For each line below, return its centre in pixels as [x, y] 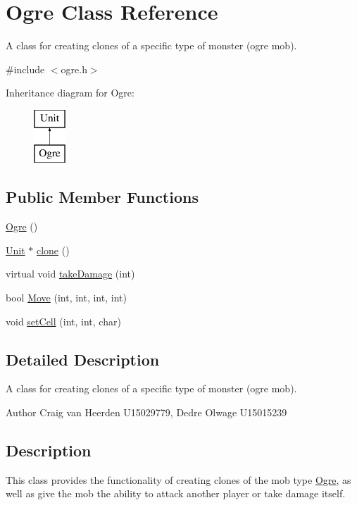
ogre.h [74, 69]
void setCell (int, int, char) [63, 321]
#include [25, 69]
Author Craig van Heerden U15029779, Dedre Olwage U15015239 [146, 412]
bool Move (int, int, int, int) [66, 298]
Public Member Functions [102, 197]
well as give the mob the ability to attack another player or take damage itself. [176, 493]
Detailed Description [83, 359]
